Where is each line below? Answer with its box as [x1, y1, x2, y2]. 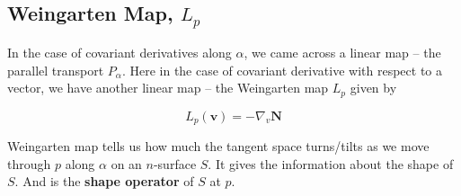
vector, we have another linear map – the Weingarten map [7, 78, 329, 97]
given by [350, 78, 397, 97]
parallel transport [7, 60, 104, 79]
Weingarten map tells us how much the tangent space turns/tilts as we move [7, 137, 430, 156]
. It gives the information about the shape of [208, 154, 454, 173]
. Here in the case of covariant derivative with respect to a [121, 60, 442, 79]
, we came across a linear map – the [244, 42, 441, 61]
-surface [153, 154, 197, 173]
